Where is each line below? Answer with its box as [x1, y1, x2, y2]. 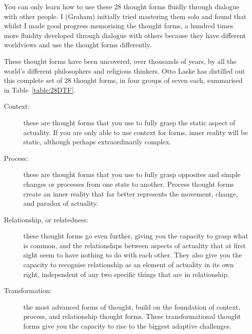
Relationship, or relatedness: [4, 214, 89, 224]
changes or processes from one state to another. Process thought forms [23, 178, 234, 189]
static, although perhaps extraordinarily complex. [23, 137, 171, 147]
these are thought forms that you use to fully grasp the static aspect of [23, 117, 235, 127]
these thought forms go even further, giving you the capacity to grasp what [23, 231, 248, 241]
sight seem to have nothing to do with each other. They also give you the [23, 250, 242, 260]
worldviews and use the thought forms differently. [4, 39, 152, 50]
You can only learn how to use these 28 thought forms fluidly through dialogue [4, 1, 239, 11]
